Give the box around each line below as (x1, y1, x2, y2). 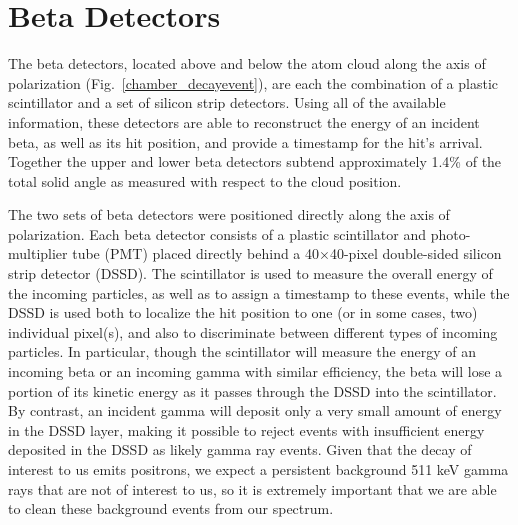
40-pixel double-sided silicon (329, 243, 502, 264)
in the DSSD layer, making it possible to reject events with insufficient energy (8, 419, 485, 440)
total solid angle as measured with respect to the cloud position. (8, 170, 402, 191)
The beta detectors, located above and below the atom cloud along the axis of (8, 53, 486, 74)
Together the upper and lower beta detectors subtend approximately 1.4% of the (8, 151, 502, 172)
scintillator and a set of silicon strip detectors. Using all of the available (8, 92, 446, 113)
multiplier (8, 243, 68, 264)
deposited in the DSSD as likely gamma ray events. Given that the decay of (8, 439, 472, 460)
